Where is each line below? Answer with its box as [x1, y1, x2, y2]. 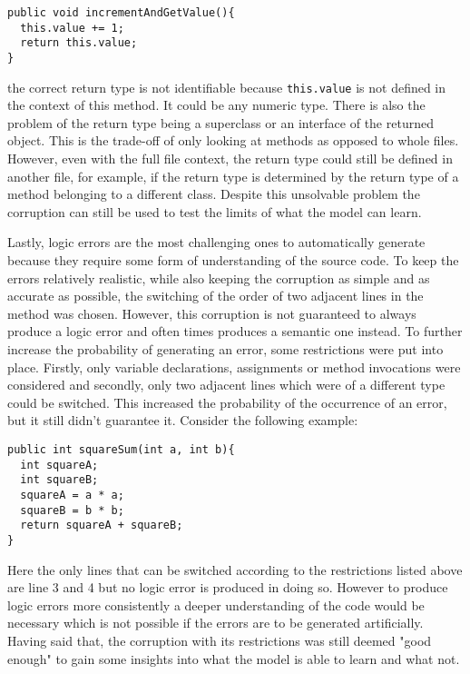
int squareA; [20, 458, 99, 471]
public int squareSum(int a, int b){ [7, 442, 235, 456]
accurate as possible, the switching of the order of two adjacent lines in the [7, 286, 424, 305]
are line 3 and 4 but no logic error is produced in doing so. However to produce [7, 578, 448, 597]
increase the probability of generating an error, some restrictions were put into [7, 340, 444, 358]
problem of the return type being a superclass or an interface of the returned [7, 113, 434, 132]
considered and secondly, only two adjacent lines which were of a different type [7, 375, 446, 394]
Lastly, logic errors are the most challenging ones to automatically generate [7, 233, 426, 252]
